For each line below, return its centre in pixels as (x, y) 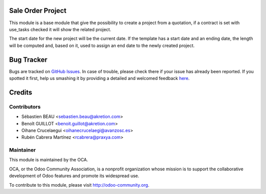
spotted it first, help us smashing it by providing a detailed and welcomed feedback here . (99, 78)
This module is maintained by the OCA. (49, 160)
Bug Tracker (28, 59)
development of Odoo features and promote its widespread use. (74, 176)
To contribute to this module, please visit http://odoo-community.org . (79, 185)
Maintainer (22, 150)
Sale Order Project (38, 11)
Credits (21, 92)
